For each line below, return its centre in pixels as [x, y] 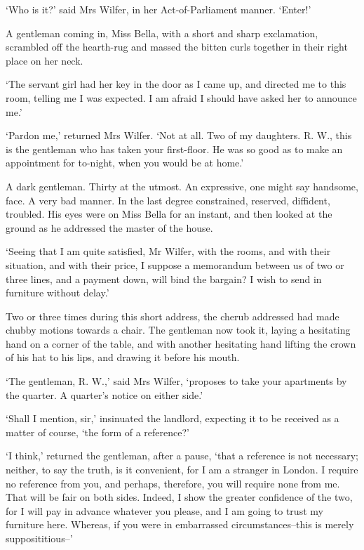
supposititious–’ [39, 538]
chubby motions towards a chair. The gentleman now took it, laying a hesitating [178, 330]
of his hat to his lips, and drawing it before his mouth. [123, 357]
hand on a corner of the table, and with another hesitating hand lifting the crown [181, 343]
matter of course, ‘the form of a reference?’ [97, 432]
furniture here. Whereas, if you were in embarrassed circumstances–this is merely [180, 524]
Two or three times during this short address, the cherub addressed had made [173, 316]
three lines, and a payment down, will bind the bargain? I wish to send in [164, 279]
